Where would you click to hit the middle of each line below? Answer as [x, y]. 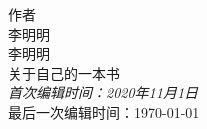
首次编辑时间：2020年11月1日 [103, 92]
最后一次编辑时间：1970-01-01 [104, 111]
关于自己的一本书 [64, 72]
